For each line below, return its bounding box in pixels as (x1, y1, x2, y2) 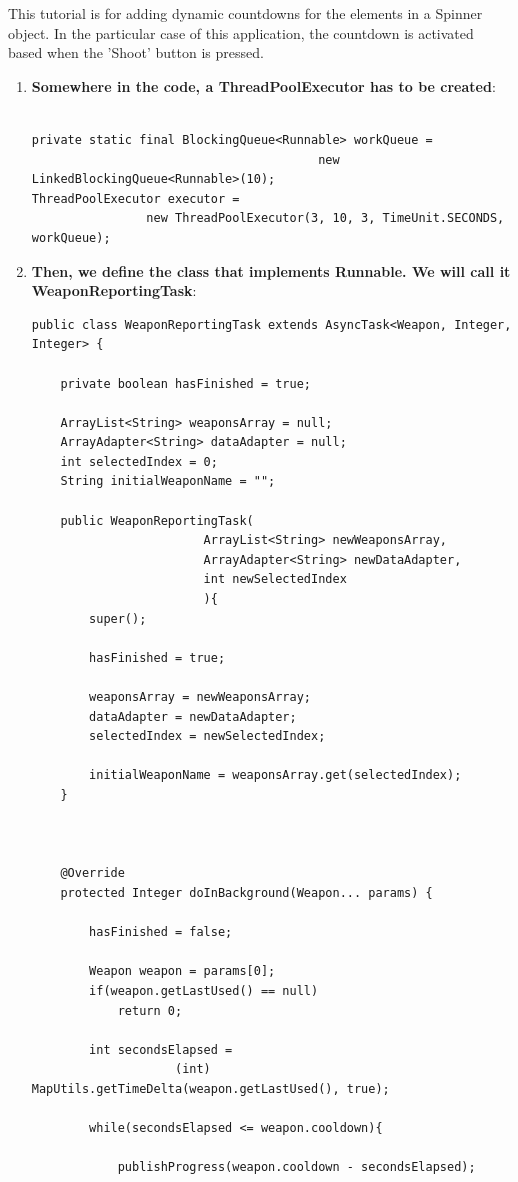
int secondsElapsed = (89, 1042, 233, 1057)
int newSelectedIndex (203, 572, 347, 587)
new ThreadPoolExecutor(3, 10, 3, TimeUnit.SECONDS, (146, 211, 505, 226)
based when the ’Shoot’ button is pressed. (8, 42, 264, 63)
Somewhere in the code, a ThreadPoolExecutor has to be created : (31, 75, 496, 96)
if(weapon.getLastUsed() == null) (89, 983, 319, 998)
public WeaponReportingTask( (60, 513, 254, 528)
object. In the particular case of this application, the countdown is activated (8, 22, 474, 43)
